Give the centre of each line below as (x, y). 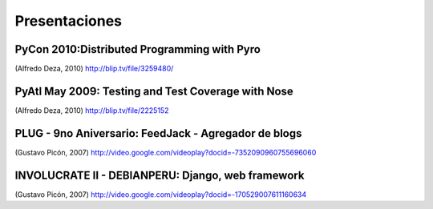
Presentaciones (69, 21)
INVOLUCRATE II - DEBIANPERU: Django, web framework (160, 175)
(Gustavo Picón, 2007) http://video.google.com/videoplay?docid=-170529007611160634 (161, 194)
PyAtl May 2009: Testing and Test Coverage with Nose (154, 91)
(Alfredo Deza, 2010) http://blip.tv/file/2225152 (92, 110)
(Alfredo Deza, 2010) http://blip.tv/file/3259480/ (94, 69)
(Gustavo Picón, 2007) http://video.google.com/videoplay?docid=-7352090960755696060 (166, 152)
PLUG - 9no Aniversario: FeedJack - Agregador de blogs (158, 133)
